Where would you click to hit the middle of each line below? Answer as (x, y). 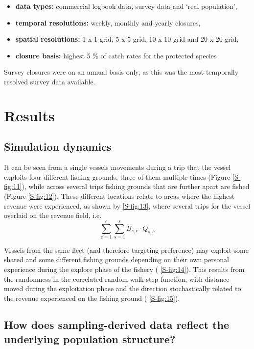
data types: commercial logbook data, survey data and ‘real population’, (126, 6)
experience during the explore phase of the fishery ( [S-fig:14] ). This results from (124, 269)
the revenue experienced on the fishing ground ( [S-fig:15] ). (92, 298)
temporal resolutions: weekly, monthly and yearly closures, (108, 22)
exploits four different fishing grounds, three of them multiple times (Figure (117, 176)
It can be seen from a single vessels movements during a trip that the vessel (117, 167)
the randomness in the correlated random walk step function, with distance (117, 279)
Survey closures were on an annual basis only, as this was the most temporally (121, 72)
